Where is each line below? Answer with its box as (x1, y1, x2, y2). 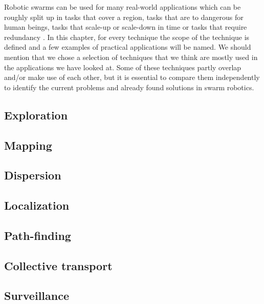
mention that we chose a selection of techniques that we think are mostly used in (4, 51, 258, 62)
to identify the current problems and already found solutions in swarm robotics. (4, 82, 254, 92)
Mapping (4, 137, 52, 153)
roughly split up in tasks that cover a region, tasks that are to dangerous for (4, 11, 244, 22)
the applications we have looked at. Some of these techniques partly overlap (4, 62, 241, 72)
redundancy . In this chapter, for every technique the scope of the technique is (4, 31, 250, 42)
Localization (4, 197, 70, 213)
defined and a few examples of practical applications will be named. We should (4, 42, 251, 52)
